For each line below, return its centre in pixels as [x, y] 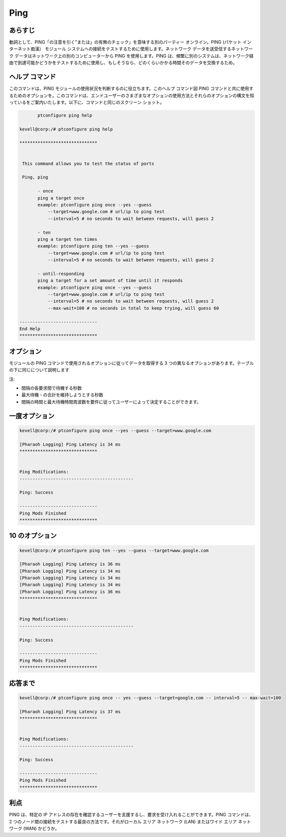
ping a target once [61, 198]
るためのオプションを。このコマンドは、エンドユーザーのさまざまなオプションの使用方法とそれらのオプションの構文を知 [132, 95]
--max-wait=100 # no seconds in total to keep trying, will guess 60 [133, 308]
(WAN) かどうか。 [41, 829]
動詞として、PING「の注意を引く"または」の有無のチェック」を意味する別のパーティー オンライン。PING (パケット [125, 42]
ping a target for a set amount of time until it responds [110, 281]
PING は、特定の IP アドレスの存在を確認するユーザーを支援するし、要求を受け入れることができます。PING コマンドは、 [131, 815]
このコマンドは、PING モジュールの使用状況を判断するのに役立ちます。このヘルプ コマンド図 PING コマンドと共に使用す [131, 89]
